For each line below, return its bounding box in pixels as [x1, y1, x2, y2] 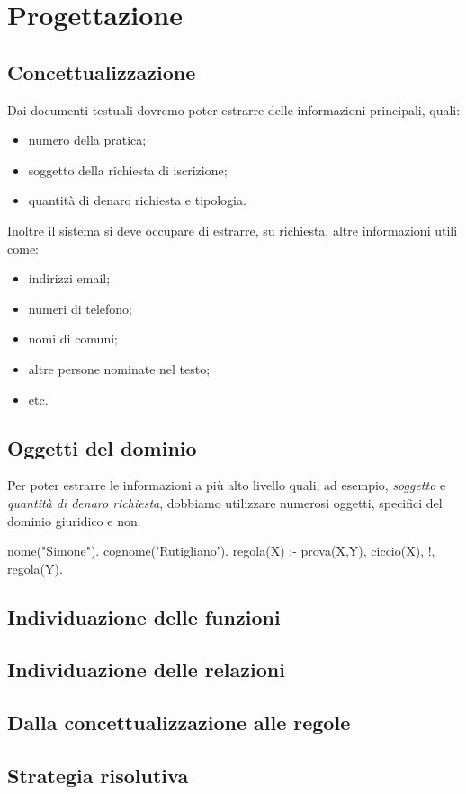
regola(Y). [7, 558, 63, 577]
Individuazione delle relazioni [7, 656, 285, 683]
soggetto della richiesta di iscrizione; [28, 160, 228, 179]
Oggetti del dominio [7, 433, 197, 461]
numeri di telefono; [28, 299, 132, 317]
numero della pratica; [28, 130, 147, 149]
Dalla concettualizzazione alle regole [7, 709, 351, 736]
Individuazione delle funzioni [7, 602, 281, 630]
